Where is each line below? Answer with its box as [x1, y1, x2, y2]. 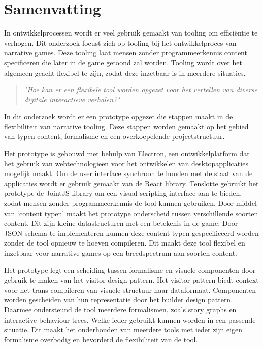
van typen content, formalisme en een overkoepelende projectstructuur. [4, 131, 225, 142]
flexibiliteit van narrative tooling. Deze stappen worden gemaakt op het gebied [4, 121, 249, 131]
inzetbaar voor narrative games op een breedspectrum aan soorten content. [4, 248, 237, 258]
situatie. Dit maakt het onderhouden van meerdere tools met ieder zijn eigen [4, 324, 243, 335]
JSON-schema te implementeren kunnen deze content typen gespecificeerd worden [4, 227, 259, 238]
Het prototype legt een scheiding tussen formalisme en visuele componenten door [4, 264, 256, 275]
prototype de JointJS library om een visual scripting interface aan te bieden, [4, 188, 242, 198]
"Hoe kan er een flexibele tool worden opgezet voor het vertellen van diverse [24, 84, 258, 95]
